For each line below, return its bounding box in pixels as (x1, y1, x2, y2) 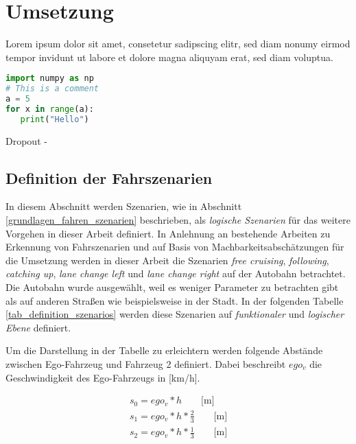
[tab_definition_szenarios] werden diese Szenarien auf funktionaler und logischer (5, 307, 344, 321)
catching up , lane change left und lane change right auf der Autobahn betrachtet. (5, 266, 346, 281)
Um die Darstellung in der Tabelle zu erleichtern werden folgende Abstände (5, 343, 323, 358)
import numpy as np (5, 73, 94, 84)
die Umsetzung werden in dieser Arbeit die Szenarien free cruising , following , (5, 253, 329, 267)
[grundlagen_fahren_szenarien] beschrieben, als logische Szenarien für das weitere (5, 213, 351, 227)
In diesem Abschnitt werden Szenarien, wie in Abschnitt (5, 199, 242, 213)
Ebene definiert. (5, 320, 71, 334)
